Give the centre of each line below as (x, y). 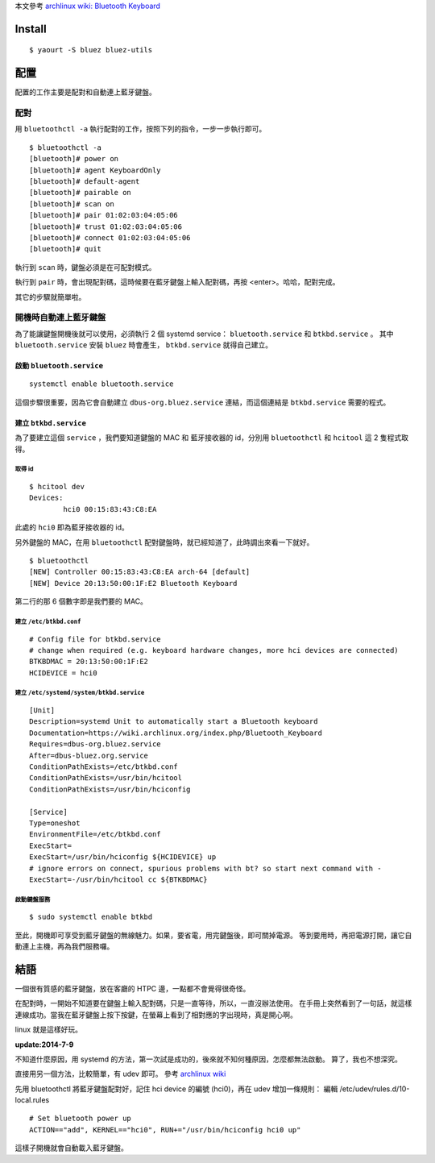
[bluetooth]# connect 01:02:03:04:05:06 (110, 237)
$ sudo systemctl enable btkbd (91, 917)
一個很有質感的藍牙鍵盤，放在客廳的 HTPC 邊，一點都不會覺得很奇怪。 (133, 988)
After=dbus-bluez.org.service (89, 755)
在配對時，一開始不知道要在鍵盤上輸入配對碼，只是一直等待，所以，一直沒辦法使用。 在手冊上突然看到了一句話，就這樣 (213, 1003)
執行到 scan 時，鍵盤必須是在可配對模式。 (85, 267)
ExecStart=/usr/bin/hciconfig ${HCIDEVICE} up (123, 857)
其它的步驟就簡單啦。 (50, 297)
